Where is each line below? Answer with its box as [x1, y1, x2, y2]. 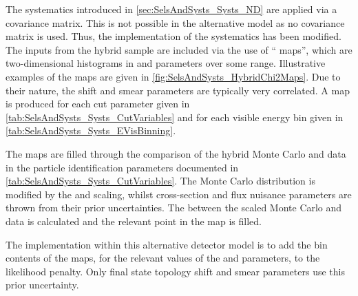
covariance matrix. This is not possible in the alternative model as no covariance [6, 15, 345, 30]
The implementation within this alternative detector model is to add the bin [6, 237, 328, 251]
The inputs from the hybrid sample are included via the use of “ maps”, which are [6, 42, 352, 56]
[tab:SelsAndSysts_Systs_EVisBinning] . [6, 123, 176, 138]
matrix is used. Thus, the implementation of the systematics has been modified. [6, 29, 341, 43]
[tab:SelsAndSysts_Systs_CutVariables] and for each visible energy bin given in [6, 109, 344, 124]
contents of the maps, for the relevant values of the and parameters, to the [6, 251, 320, 265]
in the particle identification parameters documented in [6, 160, 239, 174]
